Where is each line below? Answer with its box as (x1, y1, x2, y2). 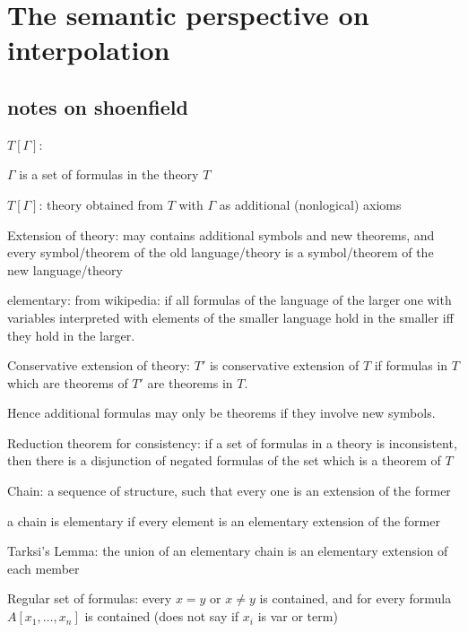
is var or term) (257, 607, 338, 626)
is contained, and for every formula (259, 589, 452, 608)
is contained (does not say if (84, 607, 239, 626)
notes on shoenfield (7, 92, 188, 120)
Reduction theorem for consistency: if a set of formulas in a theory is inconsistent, (7, 433, 457, 452)
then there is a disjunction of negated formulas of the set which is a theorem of (7, 451, 441, 470)
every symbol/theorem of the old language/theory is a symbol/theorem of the (7, 243, 434, 262)
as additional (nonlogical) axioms (219, 195, 402, 213)
